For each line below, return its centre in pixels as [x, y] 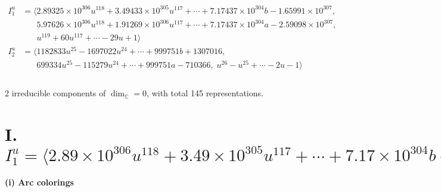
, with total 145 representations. [205, 93]
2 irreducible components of [55, 93]
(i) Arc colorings [39, 182]
